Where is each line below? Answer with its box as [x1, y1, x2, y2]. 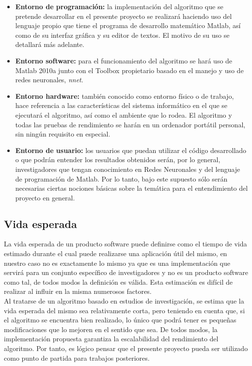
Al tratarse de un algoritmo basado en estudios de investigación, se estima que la [4, 296, 244, 306]
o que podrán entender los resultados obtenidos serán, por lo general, [15, 154, 220, 165]
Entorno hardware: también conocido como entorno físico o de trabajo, [15, 91, 234, 101]
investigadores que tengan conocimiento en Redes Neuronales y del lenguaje [15, 164, 240, 174]
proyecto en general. [15, 192, 75, 202]
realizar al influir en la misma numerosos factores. [4, 286, 152, 296]
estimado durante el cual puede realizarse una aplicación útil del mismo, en [4, 248, 227, 259]
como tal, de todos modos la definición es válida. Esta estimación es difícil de [4, 276, 233, 287]
